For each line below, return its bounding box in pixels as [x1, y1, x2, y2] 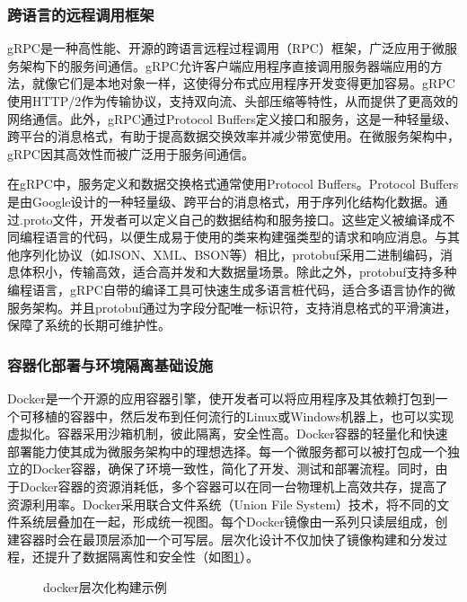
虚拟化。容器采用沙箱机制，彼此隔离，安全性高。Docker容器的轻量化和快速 [7, 424, 448, 443]
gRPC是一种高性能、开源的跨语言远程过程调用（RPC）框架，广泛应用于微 [7, 39, 445, 58]
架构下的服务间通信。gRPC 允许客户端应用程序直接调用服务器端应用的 [19, 56, 430, 75]
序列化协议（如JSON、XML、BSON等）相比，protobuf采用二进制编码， [19, 244, 441, 263]
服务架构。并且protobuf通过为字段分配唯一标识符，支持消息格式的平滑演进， [7, 297, 457, 316]
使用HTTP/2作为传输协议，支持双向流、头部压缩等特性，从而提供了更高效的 [7, 92, 459, 110]
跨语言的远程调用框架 [7, 3, 154, 25]
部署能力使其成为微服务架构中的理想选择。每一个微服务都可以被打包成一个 [7, 441, 447, 460]
